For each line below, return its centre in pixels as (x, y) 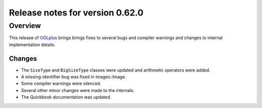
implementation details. (32, 45)
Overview (25, 26)
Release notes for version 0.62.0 (76, 13)
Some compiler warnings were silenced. (61, 84)
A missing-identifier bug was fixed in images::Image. (74, 77)
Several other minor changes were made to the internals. (78, 90)
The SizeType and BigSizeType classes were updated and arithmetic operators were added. (116, 70)
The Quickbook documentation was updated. (66, 97)
